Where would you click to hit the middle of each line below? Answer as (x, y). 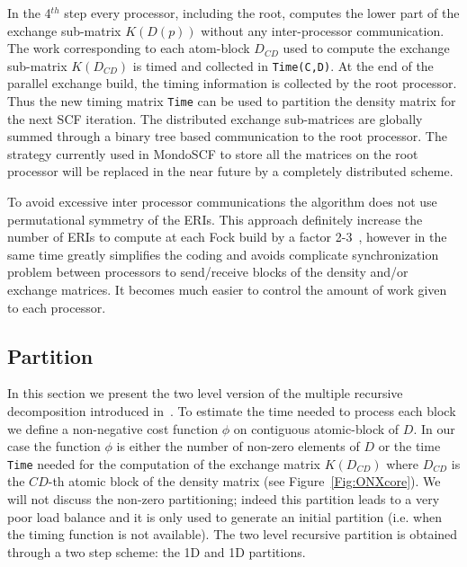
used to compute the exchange (366, 48)
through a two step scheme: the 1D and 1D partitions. (157, 551)
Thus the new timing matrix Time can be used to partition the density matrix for (232, 101)
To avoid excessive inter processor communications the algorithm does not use (222, 202)
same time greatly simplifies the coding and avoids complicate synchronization (223, 254)
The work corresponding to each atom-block (129, 48)
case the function (54, 446)
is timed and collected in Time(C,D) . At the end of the (283, 65)
